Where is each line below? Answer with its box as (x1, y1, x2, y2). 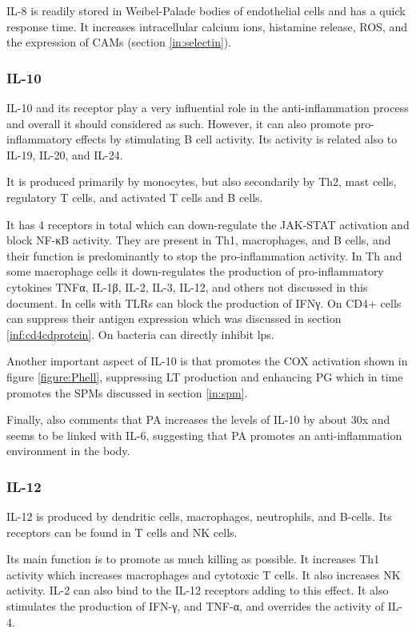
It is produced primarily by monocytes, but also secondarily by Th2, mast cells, (6, 173, 397, 190)
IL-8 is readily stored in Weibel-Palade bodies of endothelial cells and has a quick (6, 2, 406, 18)
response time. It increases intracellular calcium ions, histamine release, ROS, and (6, 18, 408, 34)
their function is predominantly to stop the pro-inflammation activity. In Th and (6, 247, 402, 264)
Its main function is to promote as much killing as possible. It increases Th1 (6, 550, 380, 567)
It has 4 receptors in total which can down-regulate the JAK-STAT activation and (6, 216, 410, 232)
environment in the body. (6, 442, 130, 459)
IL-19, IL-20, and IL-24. (6, 146, 123, 163)
